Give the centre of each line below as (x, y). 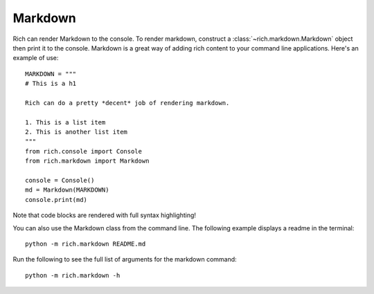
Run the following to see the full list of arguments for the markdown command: (125, 259)
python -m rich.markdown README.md (86, 244)
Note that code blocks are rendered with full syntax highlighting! (105, 215)
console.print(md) (56, 200)
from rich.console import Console (83, 151)
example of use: (36, 58)
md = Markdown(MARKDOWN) (67, 190)
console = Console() (60, 181)
